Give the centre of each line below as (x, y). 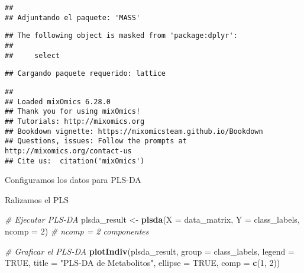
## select (33, 55)
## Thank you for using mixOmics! (73, 112)
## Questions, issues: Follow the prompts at (96, 141)
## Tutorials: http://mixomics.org (75, 121)
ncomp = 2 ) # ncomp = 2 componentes (77, 231)
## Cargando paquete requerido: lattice (85, 74)
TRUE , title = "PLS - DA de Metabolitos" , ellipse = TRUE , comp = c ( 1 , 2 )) (143, 263)
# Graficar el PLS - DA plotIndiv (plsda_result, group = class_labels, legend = (150, 251)
